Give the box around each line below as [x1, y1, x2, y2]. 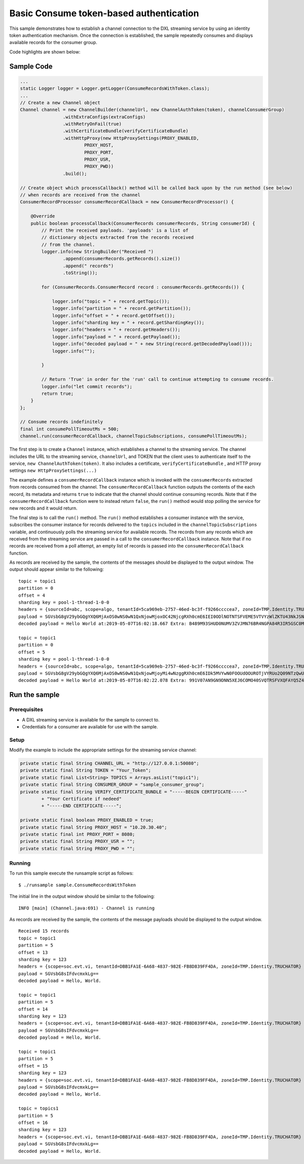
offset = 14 [18, 1006, 48, 1012]
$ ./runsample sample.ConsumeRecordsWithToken [18, 882, 136, 888]
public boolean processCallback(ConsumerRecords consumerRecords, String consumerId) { [30, 221, 255, 226]
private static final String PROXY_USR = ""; [20, 839, 135, 844]
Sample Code [9, 62, 53, 70]
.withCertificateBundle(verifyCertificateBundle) [62, 128, 188, 134]
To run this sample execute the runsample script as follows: [9, 870, 134, 877]
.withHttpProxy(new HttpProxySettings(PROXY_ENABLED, [62, 135, 200, 141]
